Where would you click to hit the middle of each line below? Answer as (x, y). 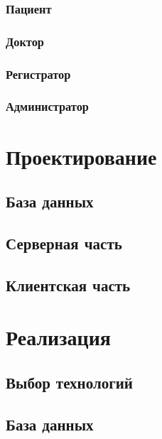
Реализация (58, 337)
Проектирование (81, 156)
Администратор (47, 106)
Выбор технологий (69, 382)
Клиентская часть (68, 284)
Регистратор (38, 74)
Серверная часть (64, 243)
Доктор (25, 41)
